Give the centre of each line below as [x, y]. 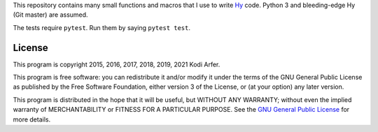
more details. [32, 119]
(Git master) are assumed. [50, 15]
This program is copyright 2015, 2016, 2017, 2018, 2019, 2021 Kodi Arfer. [117, 64]
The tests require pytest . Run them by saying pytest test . [102, 27]
